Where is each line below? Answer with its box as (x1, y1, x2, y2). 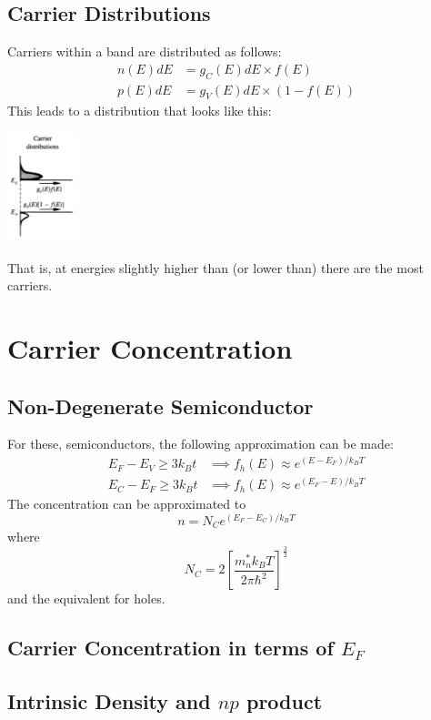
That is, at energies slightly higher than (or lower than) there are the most (7, 258, 424, 277)
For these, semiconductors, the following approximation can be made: (7, 434, 394, 453)
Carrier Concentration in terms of (7, 634, 334, 662)
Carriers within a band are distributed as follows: (7, 42, 282, 61)
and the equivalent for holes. (7, 589, 165, 608)
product (246, 687, 323, 715)
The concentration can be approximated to (7, 494, 246, 513)
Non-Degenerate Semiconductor (7, 391, 314, 420)
